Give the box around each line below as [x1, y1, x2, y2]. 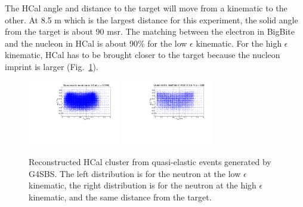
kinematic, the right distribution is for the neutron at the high [29, 179, 256, 191]
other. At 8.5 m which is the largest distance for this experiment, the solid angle [5, 13, 298, 26]
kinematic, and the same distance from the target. [29, 190, 212, 203]
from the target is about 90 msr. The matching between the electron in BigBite [5, 25, 295, 38]
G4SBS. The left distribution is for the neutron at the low [29, 167, 241, 179]
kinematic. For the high [196, 36, 282, 49]
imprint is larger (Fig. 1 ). [5, 60, 98, 72]
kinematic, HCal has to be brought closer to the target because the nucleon [5, 48, 280, 61]
